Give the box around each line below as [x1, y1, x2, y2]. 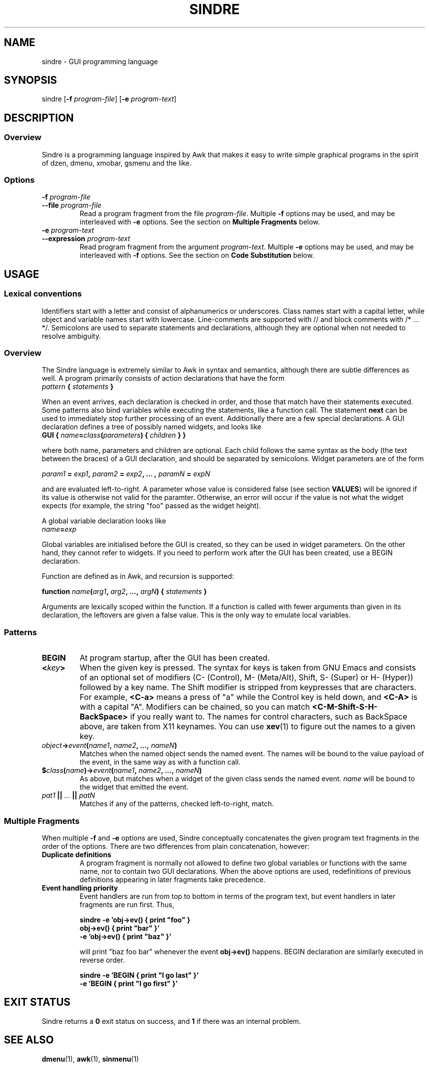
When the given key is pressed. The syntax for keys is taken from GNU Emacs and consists [79, 663, 416, 673]
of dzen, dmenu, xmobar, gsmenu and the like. [42, 158, 191, 167]
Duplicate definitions [42, 850, 111, 859]
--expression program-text [42, 234, 130, 243]
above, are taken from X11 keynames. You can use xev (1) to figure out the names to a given [79, 721, 415, 732]
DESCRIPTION [4, 111, 74, 124]
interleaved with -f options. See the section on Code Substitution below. [79, 251, 314, 260]
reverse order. [79, 955, 125, 964]
